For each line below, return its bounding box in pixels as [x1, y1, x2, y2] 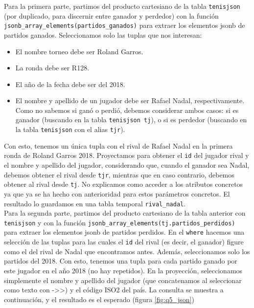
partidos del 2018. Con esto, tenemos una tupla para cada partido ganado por [4, 256, 237, 266]
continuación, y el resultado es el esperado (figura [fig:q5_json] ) [4, 294, 194, 304]
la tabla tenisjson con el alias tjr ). [15, 124, 125, 134]
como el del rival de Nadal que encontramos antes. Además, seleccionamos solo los [4, 246, 250, 256]
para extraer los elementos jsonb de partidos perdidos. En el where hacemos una [4, 227, 245, 237]
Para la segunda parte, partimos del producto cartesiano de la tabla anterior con [4, 208, 246, 218]
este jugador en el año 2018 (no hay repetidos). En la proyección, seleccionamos [4, 265, 243, 275]
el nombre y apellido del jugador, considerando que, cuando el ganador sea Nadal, [4, 160, 250, 170]
